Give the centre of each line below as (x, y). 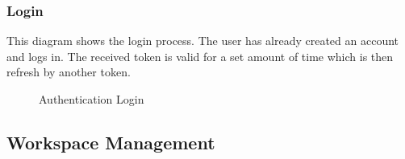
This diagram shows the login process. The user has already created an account (203, 41)
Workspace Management (111, 142)
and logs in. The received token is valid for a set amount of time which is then (200, 56)
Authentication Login (92, 99)
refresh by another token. (69, 72)
